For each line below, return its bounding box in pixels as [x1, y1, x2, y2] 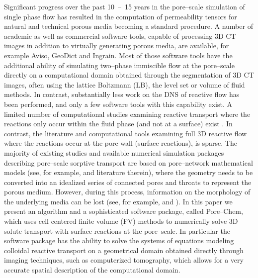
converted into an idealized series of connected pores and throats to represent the [4, 177, 252, 187]
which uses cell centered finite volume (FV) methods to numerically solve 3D [4, 216, 238, 226]
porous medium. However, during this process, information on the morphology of [4, 186, 251, 197]
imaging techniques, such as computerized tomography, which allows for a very [4, 255, 244, 265]
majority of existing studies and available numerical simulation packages [4, 147, 224, 158]
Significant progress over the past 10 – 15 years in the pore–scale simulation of [4, 1, 245, 11]
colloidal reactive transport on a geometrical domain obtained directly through [4, 245, 244, 255]
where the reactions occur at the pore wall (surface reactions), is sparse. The [4, 138, 237, 148]
